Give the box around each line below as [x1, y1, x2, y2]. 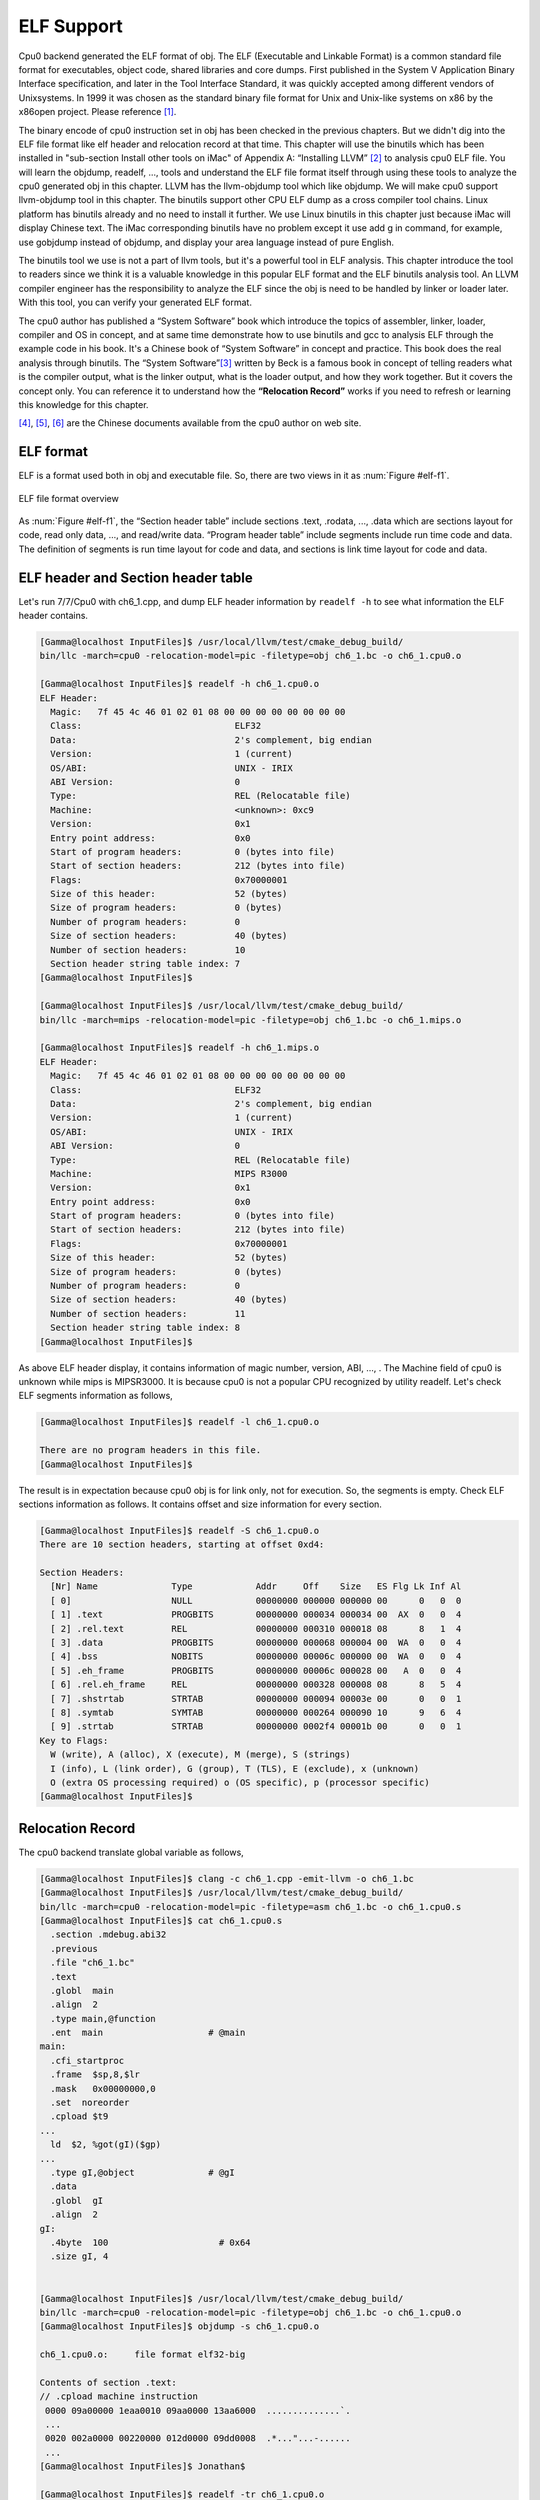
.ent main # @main [50, 2027, 246, 2039]
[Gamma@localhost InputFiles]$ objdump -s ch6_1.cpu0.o [39, 2321, 320, 2332]
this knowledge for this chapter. [18, 398, 149, 410]
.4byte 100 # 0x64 [50, 2236, 251, 2248]
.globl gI [50, 2195, 104, 2206]
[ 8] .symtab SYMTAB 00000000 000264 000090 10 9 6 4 [50, 1706, 462, 1718]
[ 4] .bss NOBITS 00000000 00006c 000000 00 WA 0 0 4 [50, 1651, 462, 1662]
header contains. [18, 610, 89, 622]
